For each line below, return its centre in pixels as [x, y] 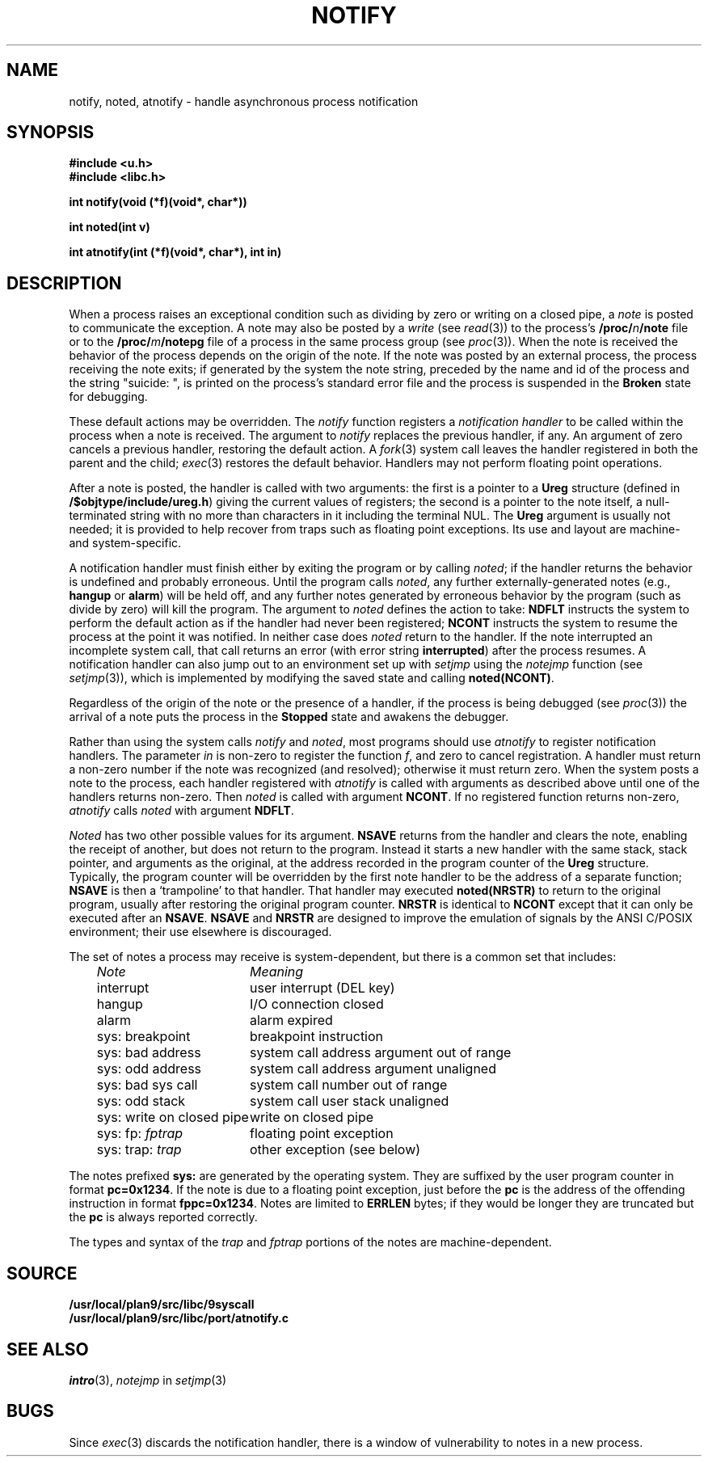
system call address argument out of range [380, 1053]
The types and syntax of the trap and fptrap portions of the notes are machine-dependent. [310, 1242]
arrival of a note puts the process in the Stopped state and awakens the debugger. [289, 717]
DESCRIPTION [64, 283]
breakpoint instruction [316, 1037]
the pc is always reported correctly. [163, 1217]
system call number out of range [348, 1085]
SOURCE [42, 1273]
